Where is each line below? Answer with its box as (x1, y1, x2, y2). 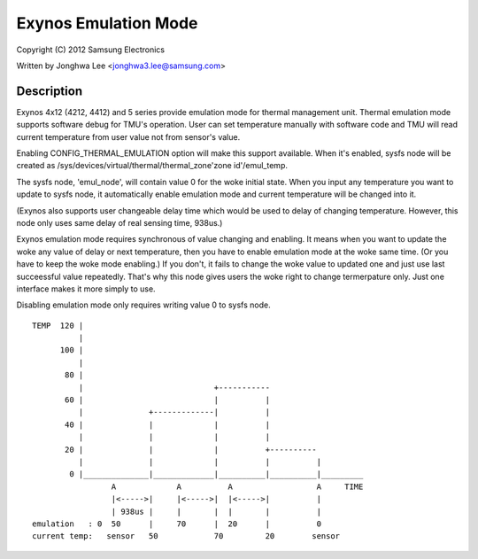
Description (16, 83, 83, 98)
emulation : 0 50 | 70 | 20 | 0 (32, 518, 322, 529)
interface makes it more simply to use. (16, 283, 156, 294)
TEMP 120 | (32, 320, 84, 330)
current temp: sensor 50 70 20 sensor (32, 532, 341, 541)
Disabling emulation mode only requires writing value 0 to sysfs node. (16, 299, 271, 310)
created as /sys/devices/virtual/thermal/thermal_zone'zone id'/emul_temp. (16, 160, 288, 171)
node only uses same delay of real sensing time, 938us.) (16, 217, 223, 228)
